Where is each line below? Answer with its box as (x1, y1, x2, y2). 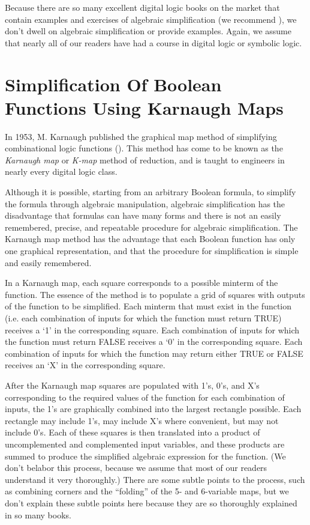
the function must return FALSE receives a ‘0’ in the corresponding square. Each (5, 335, 303, 348)
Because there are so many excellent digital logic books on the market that (5, 1, 280, 13)
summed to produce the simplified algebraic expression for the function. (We (5, 449, 286, 462)
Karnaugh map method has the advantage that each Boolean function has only (5, 232, 296, 245)
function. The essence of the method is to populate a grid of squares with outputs (5, 288, 305, 300)
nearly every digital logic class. (5, 165, 118, 178)
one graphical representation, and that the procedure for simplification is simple (5, 244, 299, 257)
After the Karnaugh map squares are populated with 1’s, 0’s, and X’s (5, 378, 260, 391)
